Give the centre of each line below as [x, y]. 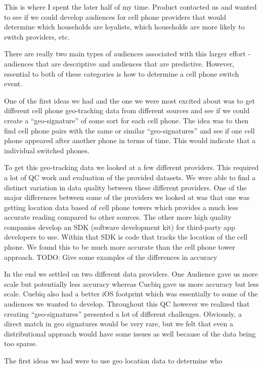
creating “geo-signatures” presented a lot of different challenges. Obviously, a [123, 313]
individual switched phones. [47, 150]
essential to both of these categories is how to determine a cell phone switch [122, 73]
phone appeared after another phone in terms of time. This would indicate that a [130, 140]
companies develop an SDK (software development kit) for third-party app [120, 227]
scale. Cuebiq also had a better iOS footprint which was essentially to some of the [131, 294]
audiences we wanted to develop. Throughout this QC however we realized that [127, 304]
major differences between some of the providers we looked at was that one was [127, 197]
